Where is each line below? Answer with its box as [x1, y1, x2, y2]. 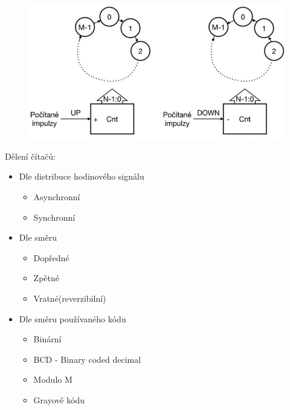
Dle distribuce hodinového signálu [19, 170, 144, 183]
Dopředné [33, 251, 69, 264]
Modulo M [33, 373, 72, 386]
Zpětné [33, 272, 59, 284]
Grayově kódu [33, 393, 85, 406]
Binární [33, 333, 62, 345]
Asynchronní [33, 190, 80, 203]
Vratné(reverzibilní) [33, 292, 106, 305]
